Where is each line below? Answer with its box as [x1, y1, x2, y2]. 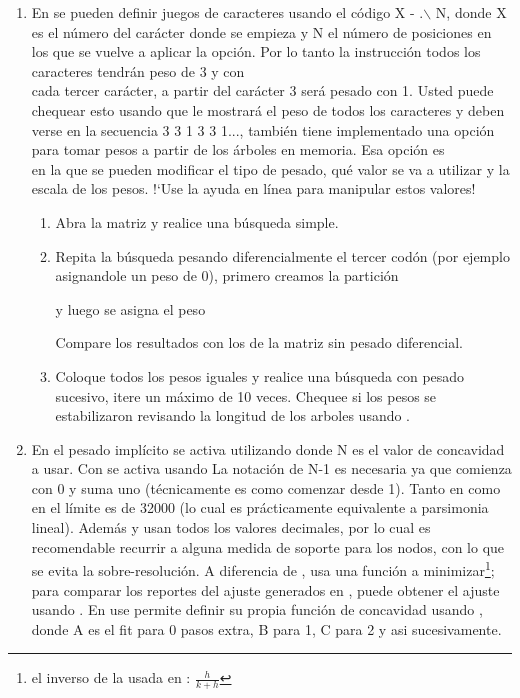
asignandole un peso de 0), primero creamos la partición [55, 265, 399, 286]
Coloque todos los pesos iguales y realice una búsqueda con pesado [55, 365, 465, 386]
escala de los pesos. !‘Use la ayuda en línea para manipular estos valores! [31, 178, 476, 199]
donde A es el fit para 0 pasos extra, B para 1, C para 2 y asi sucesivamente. [31, 618, 502, 639]
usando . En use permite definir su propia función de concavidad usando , [31, 599, 483, 620]
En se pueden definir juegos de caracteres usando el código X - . [31, 2, 424, 22]
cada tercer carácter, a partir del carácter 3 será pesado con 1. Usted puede [31, 80, 494, 101]
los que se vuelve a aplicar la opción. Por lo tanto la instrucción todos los [31, 41, 481, 62]
